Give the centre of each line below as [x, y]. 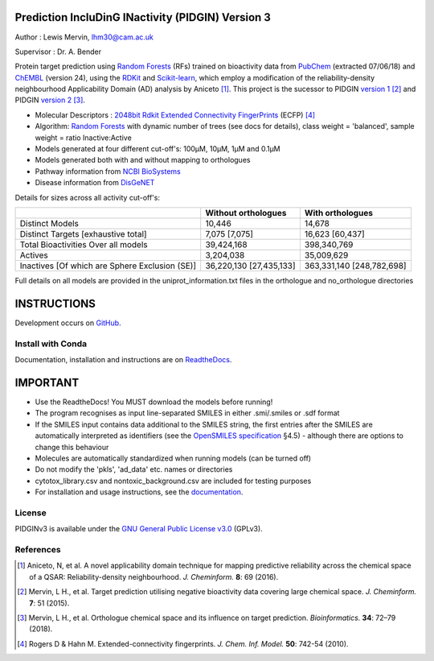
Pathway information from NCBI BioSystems [108, 171]
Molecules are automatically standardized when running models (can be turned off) [173, 458]
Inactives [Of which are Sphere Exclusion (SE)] [108, 266]
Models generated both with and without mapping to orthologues [143, 160]
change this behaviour [72, 447]
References [38, 549]
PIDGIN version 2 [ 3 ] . [50, 100]
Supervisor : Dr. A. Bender [58, 52]
